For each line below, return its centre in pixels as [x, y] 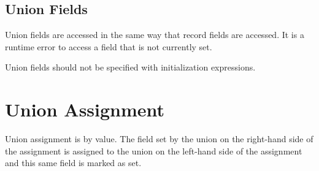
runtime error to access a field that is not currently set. [109, 46]
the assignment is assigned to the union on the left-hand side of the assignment [154, 150]
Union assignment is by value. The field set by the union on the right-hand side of [159, 139]
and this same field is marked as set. [73, 163]
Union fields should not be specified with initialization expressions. [130, 67]
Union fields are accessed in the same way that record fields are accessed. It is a [155, 35]
